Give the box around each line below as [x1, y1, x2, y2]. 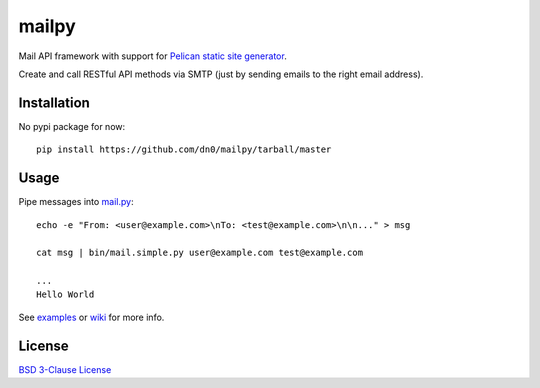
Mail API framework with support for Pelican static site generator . [18, 50, 287, 62]
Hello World [36, 289, 95, 300]
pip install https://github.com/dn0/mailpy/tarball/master [36, 144, 332, 155]
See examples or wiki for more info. [18, 311, 165, 323]
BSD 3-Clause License [18, 363, 112, 375]
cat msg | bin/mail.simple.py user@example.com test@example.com [36, 247, 364, 259]
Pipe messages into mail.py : [18, 196, 134, 208]
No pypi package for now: [18, 120, 126, 132]
